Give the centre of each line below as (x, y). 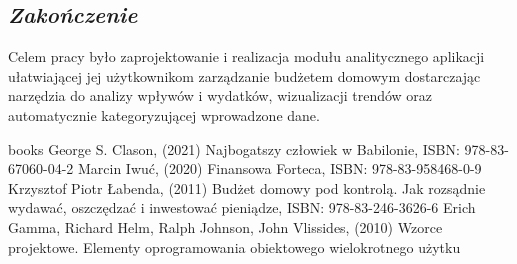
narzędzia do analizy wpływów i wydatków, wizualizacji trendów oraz (220, 95)
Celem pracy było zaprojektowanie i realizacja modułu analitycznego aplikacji (246, 56)
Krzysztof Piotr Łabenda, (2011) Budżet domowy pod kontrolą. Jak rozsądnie (247, 187)
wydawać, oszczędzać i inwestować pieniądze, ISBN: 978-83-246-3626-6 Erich (242, 207)
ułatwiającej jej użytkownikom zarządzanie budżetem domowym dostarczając (244, 75)
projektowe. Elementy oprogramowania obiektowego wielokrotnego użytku (234, 246)
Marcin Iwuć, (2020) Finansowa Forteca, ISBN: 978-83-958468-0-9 (279, 168)
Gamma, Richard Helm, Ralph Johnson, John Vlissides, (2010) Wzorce (225, 226)
